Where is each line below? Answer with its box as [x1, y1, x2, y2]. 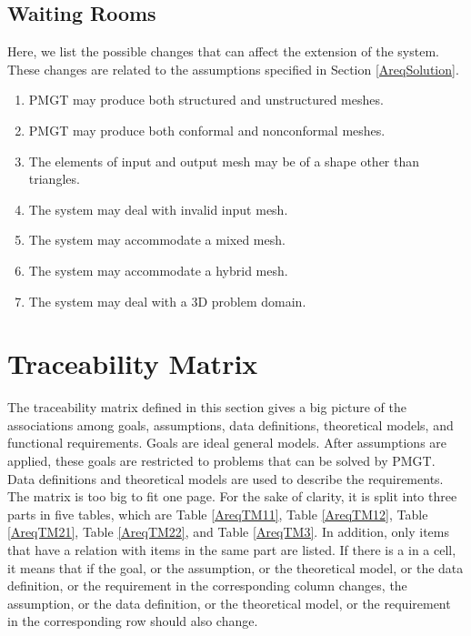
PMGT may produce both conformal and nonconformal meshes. [28, 120, 386, 139]
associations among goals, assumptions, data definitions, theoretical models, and [7, 415, 454, 434]
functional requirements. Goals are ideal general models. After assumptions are [7, 433, 447, 452]
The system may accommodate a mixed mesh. [28, 230, 286, 249]
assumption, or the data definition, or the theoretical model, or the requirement [7, 593, 451, 612]
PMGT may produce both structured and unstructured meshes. [28, 90, 384, 109]
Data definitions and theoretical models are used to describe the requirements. [7, 469, 444, 488]
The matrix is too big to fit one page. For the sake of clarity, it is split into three [7, 487, 457, 506]
